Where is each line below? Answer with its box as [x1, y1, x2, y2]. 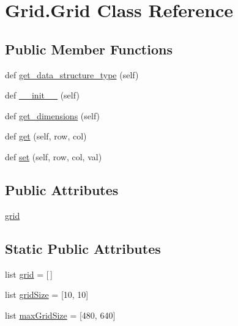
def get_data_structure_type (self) [5, 68, 139, 81]
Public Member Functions [5, 39, 173, 58]
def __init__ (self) [5, 89, 80, 102]
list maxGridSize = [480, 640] [5, 308, 116, 321]
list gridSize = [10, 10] [5, 288, 89, 301]
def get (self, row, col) [5, 130, 87, 143]
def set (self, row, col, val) [5, 150, 102, 163]
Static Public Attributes [5, 239, 161, 257]
